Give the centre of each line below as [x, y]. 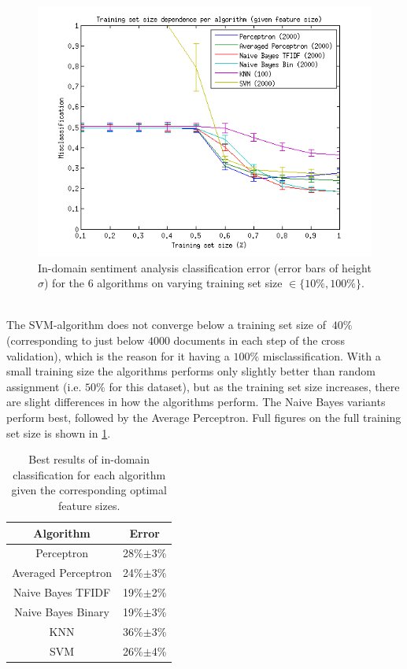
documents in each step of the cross [259, 340]
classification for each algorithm [89, 474]
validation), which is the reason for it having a [118, 355]
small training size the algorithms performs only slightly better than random [191, 371]
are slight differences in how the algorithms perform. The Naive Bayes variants [196, 402]
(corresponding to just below [76, 340]
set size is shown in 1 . [59, 432]
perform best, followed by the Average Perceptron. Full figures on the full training [204, 417]
